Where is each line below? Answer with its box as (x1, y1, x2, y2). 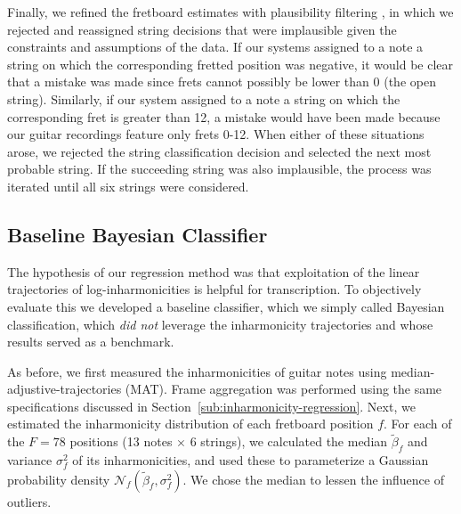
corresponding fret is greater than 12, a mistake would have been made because (7, 107, 441, 126)
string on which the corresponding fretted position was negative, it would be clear (7, 54, 454, 73)
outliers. (7, 492, 52, 510)
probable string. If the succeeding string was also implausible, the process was (7, 159, 432, 178)
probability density (7, 469, 110, 488)
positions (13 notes (69, 432, 173, 451)
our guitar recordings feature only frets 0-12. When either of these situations (7, 125, 425, 143)
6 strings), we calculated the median (190, 432, 388, 451)
